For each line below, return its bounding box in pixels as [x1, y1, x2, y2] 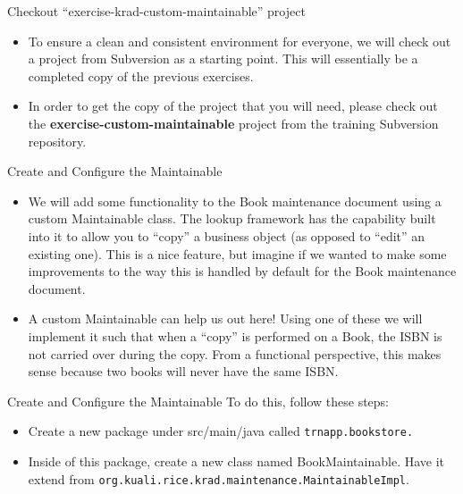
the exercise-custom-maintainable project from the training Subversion [28, 113, 439, 132]
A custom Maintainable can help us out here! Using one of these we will [28, 309, 423, 328]
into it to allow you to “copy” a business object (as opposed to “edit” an [28, 226, 425, 245]
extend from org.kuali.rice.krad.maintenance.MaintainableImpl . [28, 469, 409, 488]
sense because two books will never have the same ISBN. [28, 362, 339, 381]
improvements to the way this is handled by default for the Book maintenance [28, 262, 457, 280]
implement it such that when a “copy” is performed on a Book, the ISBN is [28, 326, 442, 345]
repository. [28, 131, 87, 150]
